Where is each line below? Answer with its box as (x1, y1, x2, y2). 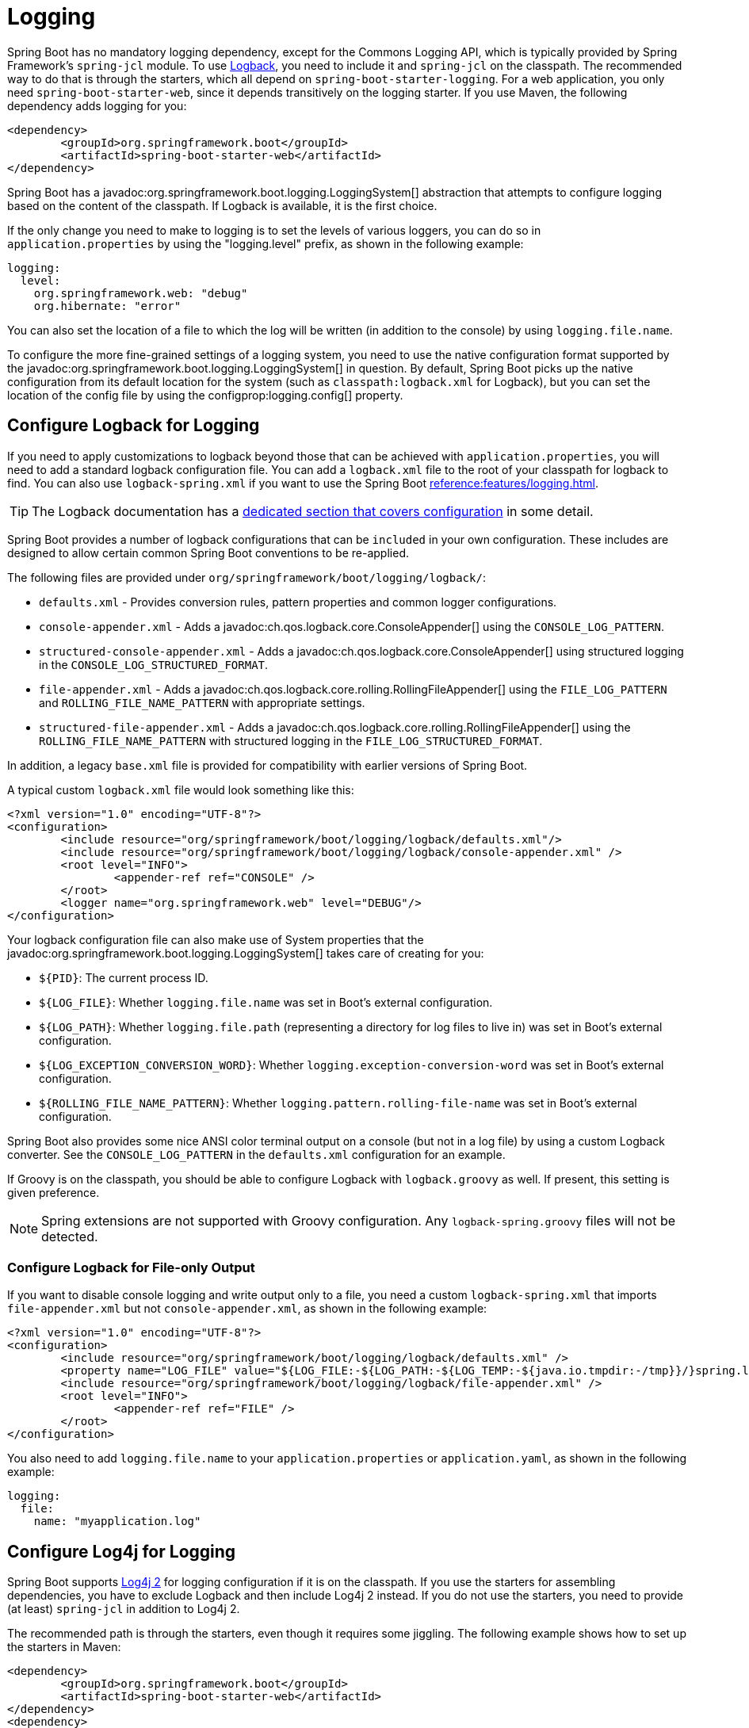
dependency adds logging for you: (7, 98, 187, 113)
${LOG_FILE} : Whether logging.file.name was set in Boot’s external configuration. (39, 995, 493, 1009)
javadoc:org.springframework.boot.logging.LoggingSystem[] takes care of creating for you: (7, 946, 484, 960)
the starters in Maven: (7, 1640, 121, 1654)
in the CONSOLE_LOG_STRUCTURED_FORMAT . (39, 657, 269, 671)
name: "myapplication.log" (33, 1515, 201, 1528)
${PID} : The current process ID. (39, 970, 208, 984)
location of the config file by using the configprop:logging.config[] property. (7, 388, 403, 402)
